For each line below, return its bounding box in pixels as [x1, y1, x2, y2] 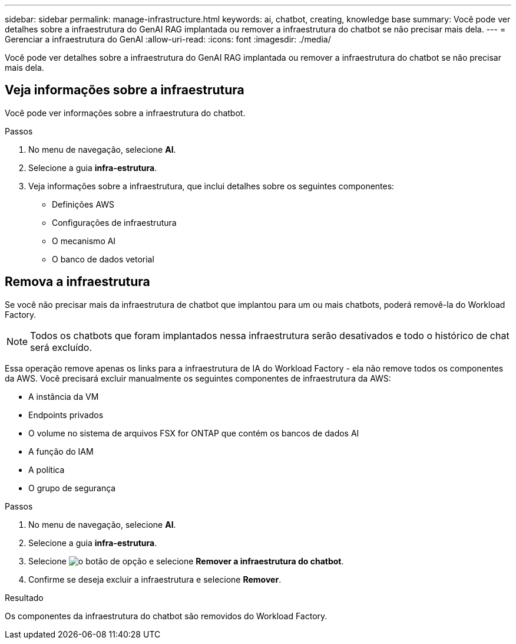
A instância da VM [28, 391, 99, 402]
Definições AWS [52, 199, 115, 209]
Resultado [5, 592, 44, 603]
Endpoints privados [28, 409, 104, 420]
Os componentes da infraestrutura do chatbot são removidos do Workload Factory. [5, 610, 328, 621]
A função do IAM [28, 446, 94, 456]
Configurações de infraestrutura [52, 217, 177, 228]
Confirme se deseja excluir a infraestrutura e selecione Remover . [28, 574, 282, 584]
